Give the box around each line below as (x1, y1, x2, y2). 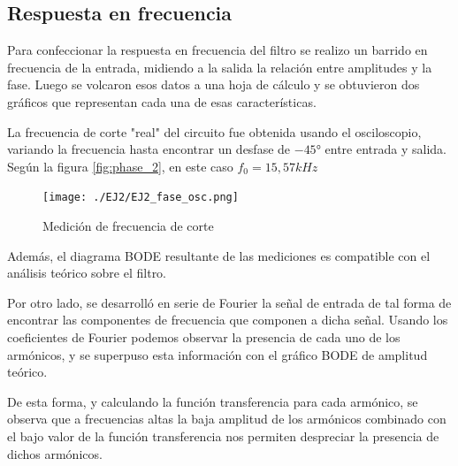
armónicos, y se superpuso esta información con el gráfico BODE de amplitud (7, 345, 428, 363)
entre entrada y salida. (324, 140, 447, 158)
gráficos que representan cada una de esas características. (7, 92, 317, 111)
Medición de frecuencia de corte (42, 217, 214, 235)
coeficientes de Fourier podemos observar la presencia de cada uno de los (7, 327, 401, 346)
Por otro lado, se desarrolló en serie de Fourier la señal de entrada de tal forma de (7, 293, 452, 311)
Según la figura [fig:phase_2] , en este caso (7, 157, 233, 175)
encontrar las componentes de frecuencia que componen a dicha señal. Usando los (7, 310, 448, 329)
